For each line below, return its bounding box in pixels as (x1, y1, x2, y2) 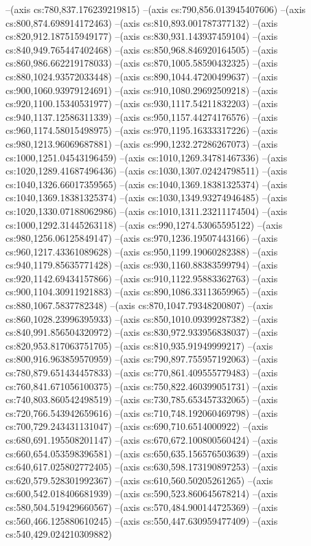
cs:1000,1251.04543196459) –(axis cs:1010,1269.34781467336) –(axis (5, 150, 288, 164)
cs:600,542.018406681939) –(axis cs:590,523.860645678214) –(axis (5, 486, 278, 501)
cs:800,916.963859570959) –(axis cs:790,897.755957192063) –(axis (5, 352, 278, 366)
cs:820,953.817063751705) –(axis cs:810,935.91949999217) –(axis (5, 338, 273, 352)
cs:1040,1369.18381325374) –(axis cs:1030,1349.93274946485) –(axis (5, 190, 288, 205)
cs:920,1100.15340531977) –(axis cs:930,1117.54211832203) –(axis (5, 96, 278, 111)
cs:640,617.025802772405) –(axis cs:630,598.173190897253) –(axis (5, 459, 278, 474)
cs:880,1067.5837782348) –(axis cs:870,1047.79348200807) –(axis (5, 298, 273, 312)
